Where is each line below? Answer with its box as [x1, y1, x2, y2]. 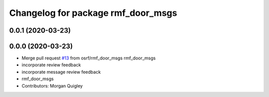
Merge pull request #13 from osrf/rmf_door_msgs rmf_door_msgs [21, 55, 156, 61]
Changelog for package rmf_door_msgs [9, 7, 177, 18]
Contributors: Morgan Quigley [21, 83, 83, 89]
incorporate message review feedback [21, 69, 101, 75]
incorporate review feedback [21, 62, 81, 68]
